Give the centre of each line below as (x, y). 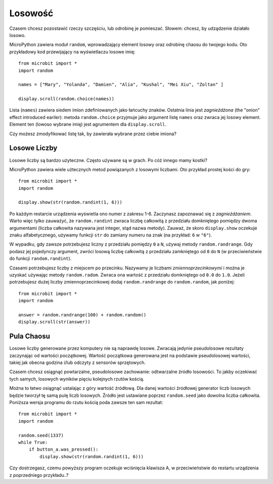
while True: (33, 442)
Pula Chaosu (30, 336)
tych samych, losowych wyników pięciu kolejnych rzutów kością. (77, 379)
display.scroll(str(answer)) (54, 322)
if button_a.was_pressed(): (63, 450)
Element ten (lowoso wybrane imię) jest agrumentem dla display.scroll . (88, 125)
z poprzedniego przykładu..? (39, 475)
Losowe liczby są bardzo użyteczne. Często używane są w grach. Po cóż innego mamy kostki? (108, 160)
